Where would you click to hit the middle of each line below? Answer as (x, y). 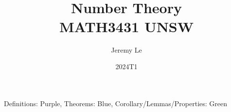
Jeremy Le (126, 50)
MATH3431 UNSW (126, 27)
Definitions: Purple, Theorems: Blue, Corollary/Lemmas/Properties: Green (116, 103)
